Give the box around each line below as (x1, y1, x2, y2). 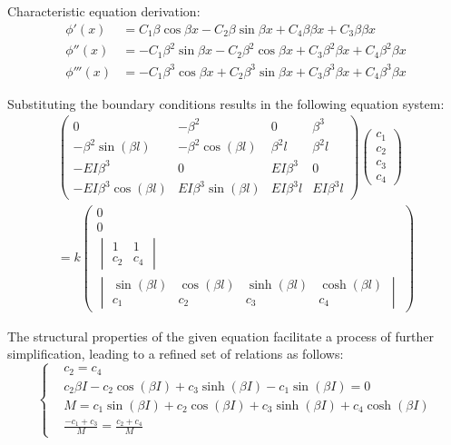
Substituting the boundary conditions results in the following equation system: (7, 94, 445, 113)
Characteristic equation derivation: (7, 2, 201, 20)
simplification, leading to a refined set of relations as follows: (7, 344, 344, 363)
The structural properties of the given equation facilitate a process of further (7, 326, 434, 345)
